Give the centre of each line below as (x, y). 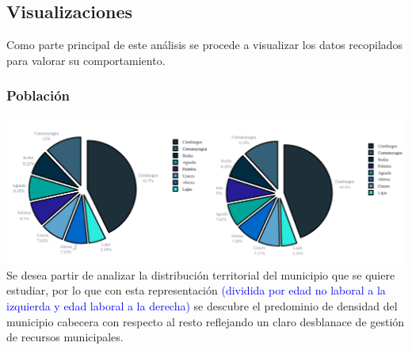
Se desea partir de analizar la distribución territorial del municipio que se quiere (201, 274)
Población (38, 95)
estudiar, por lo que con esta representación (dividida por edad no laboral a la (196, 290)
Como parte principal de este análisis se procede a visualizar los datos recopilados (205, 45)
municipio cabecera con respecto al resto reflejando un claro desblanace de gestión (206, 321)
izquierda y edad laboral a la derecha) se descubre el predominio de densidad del (202, 305)
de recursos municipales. (65, 337)
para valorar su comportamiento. (86, 60)
